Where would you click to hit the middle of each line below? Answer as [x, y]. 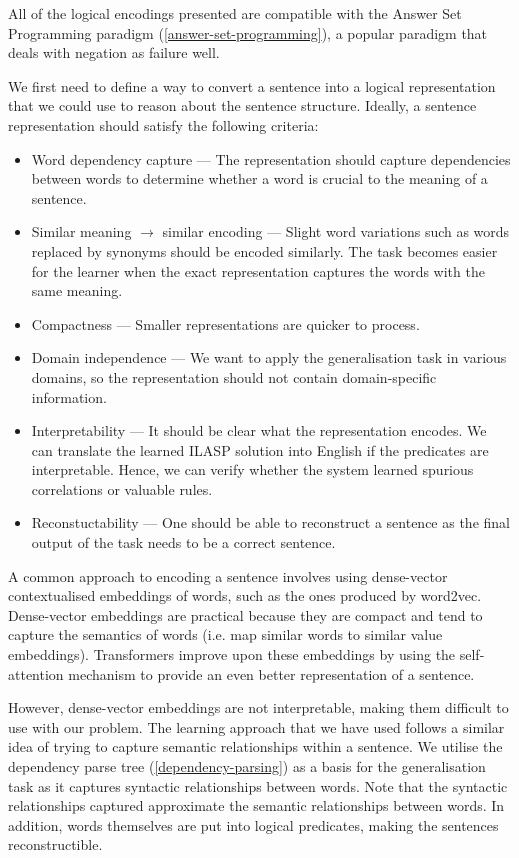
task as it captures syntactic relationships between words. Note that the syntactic [258, 785]
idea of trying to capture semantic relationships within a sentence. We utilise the [255, 746]
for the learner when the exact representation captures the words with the [258, 270]
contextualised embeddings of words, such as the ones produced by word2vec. [245, 595]
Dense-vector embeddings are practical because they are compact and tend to [245, 614]
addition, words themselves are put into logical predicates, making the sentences [253, 824]
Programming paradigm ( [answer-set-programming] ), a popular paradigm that [248, 32]
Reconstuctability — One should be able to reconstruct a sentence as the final [270, 522]
